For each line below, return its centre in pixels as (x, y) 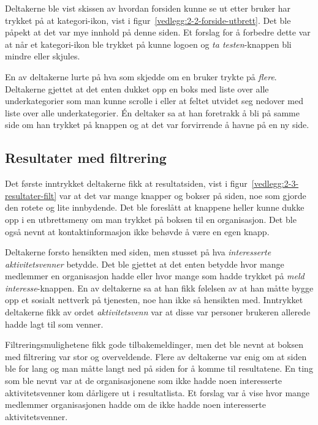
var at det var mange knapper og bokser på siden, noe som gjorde (183, 195)
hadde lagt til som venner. (54, 324)
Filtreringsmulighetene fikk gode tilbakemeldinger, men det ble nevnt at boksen (154, 344)
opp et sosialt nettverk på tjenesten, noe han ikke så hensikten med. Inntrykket (154, 300)
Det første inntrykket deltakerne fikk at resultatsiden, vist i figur (126, 183)
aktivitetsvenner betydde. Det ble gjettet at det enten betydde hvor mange (145, 264)
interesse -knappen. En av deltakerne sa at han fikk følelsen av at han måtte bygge (159, 288)
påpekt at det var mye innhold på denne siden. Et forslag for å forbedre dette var (158, 32)
